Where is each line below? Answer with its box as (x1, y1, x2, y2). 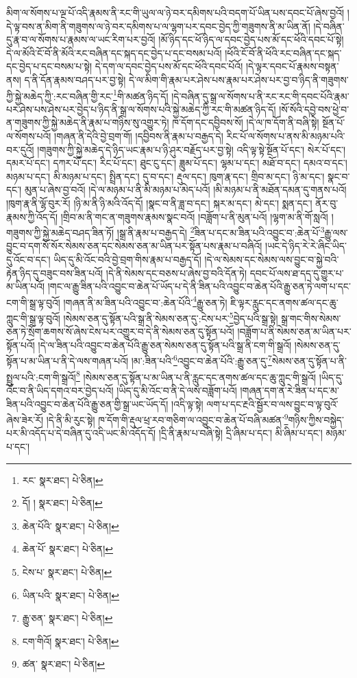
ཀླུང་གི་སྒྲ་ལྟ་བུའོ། (6, 311, 60, 325)
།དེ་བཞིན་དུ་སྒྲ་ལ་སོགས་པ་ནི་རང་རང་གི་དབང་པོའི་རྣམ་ (171, 88, 349, 103)
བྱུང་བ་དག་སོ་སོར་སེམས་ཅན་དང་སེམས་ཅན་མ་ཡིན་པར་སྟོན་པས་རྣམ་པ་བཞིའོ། (6, 239, 262, 253)
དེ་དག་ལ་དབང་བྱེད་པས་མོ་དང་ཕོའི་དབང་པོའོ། (95, 59, 243, 73)
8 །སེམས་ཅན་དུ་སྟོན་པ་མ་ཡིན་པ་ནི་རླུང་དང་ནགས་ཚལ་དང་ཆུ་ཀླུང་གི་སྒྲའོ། (75, 367, 317, 384)
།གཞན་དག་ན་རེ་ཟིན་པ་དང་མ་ (240, 383, 339, 397)
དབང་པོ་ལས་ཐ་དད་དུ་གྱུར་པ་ (249, 265, 344, 280)
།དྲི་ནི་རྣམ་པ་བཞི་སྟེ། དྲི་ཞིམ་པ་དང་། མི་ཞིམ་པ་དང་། (158, 426, 323, 440)
